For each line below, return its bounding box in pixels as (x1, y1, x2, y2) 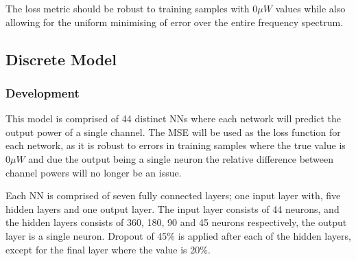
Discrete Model (5, 48, 117, 69)
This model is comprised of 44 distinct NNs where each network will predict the (5, 111, 341, 126)
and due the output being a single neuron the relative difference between (28, 151, 334, 166)
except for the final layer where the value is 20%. (5, 242, 211, 256)
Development (5, 84, 80, 101)
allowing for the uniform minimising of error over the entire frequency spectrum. (5, 14, 344, 29)
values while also (275, 1, 346, 15)
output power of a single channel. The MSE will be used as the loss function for (5, 124, 341, 139)
